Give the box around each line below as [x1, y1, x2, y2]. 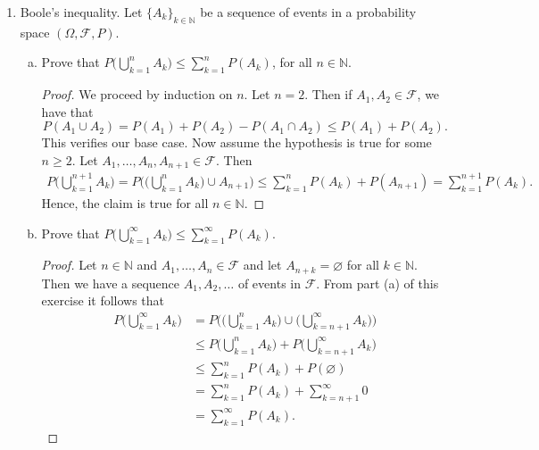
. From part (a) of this [316, 273, 439, 292]
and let [243, 255, 282, 274]
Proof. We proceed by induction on [41, 85, 233, 104]
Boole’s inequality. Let [20, 3, 143, 21]
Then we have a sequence [41, 273, 180, 292]
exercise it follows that [41, 291, 165, 310]
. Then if [304, 85, 352, 104]
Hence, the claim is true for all [41, 193, 209, 212]
